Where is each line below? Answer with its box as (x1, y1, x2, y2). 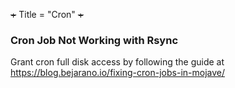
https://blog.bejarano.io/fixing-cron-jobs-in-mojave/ (10, 67, 225, 79)
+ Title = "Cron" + (10, 9, 85, 20)
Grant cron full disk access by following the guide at (10, 56, 225, 68)
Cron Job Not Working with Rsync (10, 33, 179, 47)
